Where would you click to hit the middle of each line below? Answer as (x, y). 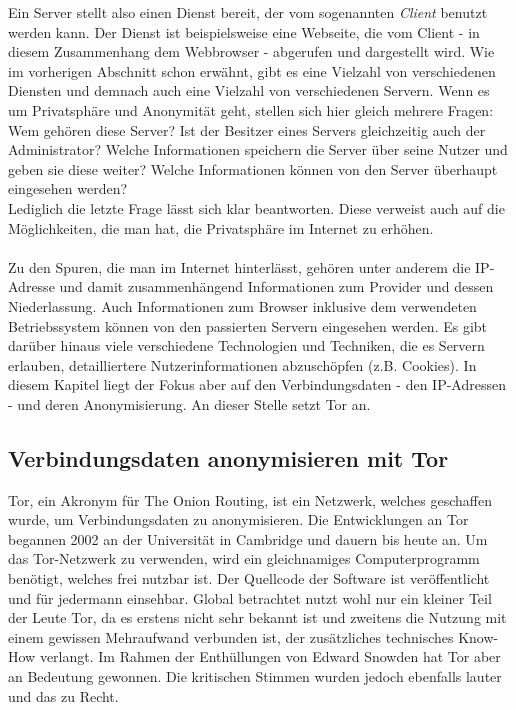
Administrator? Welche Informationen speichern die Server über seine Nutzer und (258, 149)
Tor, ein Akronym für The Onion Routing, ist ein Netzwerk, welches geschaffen (250, 499)
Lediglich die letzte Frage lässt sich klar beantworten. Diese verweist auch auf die (256, 207)
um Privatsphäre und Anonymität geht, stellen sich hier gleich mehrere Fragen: (251, 109)
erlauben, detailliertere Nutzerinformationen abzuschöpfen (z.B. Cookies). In (242, 364)
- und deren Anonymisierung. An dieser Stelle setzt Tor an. (189, 403)
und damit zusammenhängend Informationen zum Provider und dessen (276, 286)
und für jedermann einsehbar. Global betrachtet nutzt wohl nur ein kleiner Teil (250, 597)
